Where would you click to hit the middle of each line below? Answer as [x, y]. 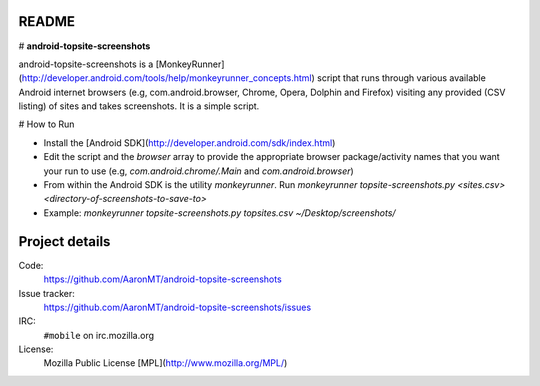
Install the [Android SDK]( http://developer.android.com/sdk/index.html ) [189, 142]
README [46, 21]
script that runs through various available [401, 78]
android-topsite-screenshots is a [86, 64]
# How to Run [46, 124]
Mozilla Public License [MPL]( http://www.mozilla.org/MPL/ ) [165, 363]
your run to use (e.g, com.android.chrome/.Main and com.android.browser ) [198, 171]
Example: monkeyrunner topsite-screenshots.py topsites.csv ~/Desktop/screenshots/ [219, 212]
